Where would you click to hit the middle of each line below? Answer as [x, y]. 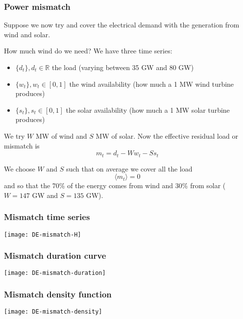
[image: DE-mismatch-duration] [55, 273]
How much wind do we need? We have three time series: [88, 51]
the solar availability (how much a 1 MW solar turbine [148, 110]
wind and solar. [27, 34]
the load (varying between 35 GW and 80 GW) [123, 67]
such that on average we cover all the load [129, 168]
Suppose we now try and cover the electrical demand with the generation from [122, 25]
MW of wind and [61, 135]
